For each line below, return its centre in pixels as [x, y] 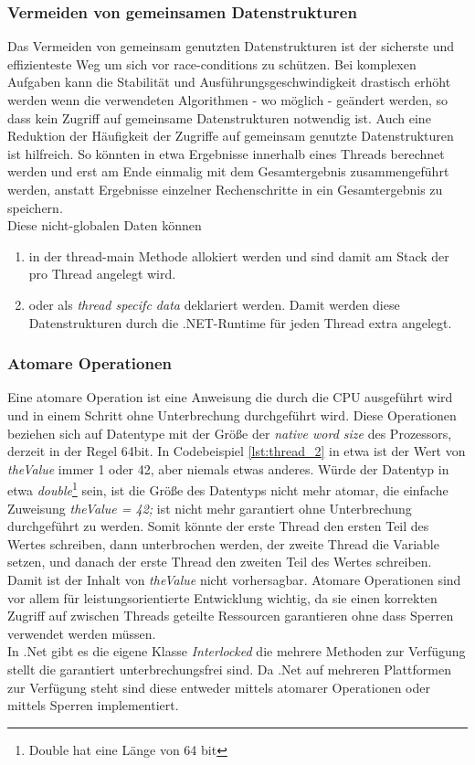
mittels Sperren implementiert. [93, 705]
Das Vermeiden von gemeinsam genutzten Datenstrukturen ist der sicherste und [231, 46]
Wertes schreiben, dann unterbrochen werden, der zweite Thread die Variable [223, 543]
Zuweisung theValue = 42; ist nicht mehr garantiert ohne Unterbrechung [210, 508]
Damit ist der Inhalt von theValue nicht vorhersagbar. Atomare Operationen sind [234, 579]
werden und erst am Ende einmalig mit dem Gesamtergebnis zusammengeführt [228, 171]
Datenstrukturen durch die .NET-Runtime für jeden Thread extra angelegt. [240, 322]
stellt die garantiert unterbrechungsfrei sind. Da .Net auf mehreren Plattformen [229, 669]
